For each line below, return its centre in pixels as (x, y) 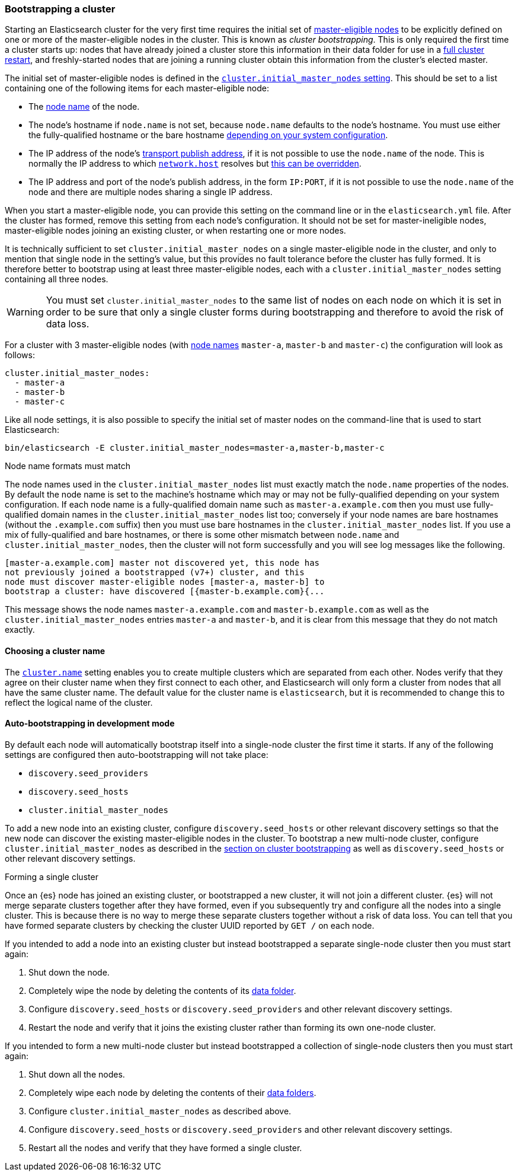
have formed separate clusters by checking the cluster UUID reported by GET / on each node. (190, 925)
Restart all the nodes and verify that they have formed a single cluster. (165, 1148)
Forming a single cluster (52, 877)
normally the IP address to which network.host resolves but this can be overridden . (195, 164)
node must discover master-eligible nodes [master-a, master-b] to (165, 582)
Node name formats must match (68, 466)
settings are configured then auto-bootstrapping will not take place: (137, 754)
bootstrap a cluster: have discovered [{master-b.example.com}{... (165, 592)
